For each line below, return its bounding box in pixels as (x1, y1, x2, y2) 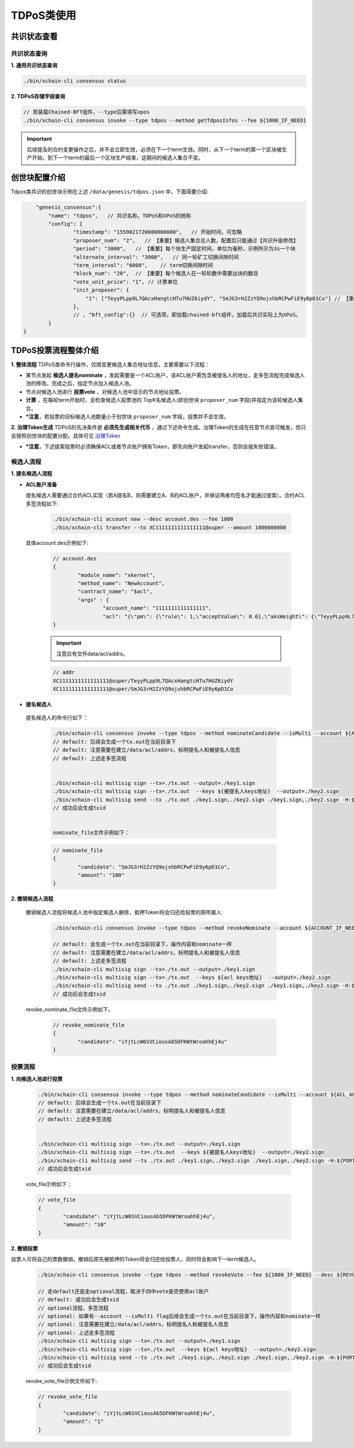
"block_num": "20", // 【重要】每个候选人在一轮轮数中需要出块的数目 (73, 270, 259, 277)
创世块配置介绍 (11, 173, 65, 183)
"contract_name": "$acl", (77, 588, 153, 595)
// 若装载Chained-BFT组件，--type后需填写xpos (23, 109, 150, 115)
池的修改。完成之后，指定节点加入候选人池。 (25, 380, 135, 387)
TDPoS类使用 (11, 9, 77, 22)
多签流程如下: (25, 500, 59, 507)
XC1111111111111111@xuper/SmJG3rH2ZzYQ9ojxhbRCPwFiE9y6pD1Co (53, 686, 234, 693)
